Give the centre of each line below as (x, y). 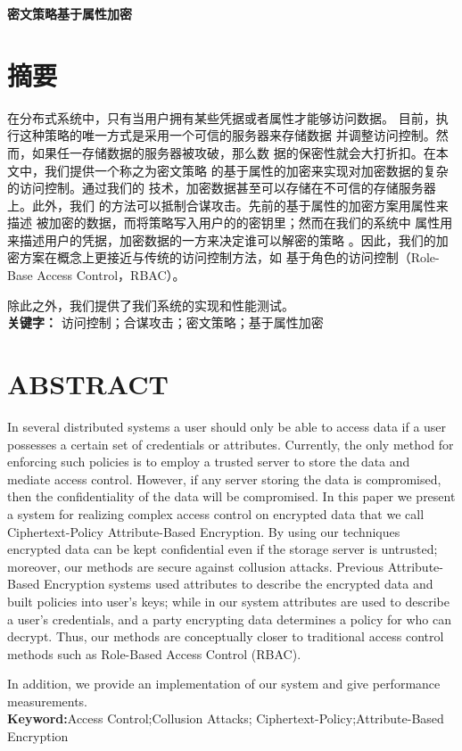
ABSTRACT (88, 384)
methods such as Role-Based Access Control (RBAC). (154, 653)
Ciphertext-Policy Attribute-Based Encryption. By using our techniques (204, 531)
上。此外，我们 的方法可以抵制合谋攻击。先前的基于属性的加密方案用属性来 (228, 205)
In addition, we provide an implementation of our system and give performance (224, 684)
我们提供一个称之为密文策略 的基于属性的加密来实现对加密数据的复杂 (246, 170)
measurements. (48, 701)
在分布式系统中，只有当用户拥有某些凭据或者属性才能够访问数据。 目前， (222, 117)
